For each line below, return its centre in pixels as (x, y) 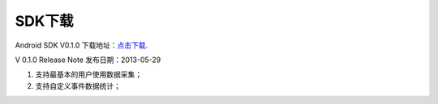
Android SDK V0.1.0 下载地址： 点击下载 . (82, 45)
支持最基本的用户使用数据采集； (88, 75)
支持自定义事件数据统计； (78, 85)
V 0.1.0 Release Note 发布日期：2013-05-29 (88, 60)
